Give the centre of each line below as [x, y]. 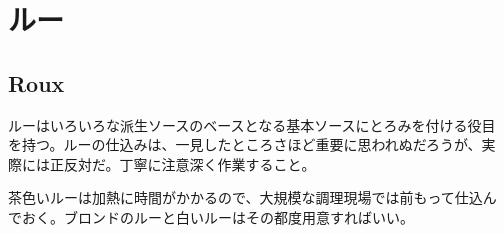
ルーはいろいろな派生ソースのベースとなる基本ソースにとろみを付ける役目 [252, 124]
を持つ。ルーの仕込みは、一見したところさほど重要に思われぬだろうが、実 [252, 144]
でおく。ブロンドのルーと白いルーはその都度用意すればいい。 [211, 216]
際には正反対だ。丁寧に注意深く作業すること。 [162, 163]
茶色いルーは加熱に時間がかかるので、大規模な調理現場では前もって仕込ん [252, 197]
